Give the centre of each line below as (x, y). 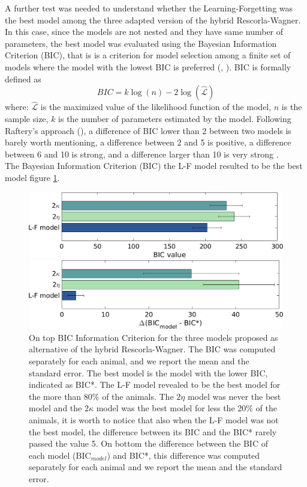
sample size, (27, 118)
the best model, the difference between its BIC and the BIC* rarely (153, 431)
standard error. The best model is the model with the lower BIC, (148, 372)
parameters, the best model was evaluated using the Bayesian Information (141, 43)
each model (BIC (60, 455)
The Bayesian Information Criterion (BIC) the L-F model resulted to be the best (154, 166)
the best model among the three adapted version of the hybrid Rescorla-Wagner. (153, 20)
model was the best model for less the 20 (171, 408)
